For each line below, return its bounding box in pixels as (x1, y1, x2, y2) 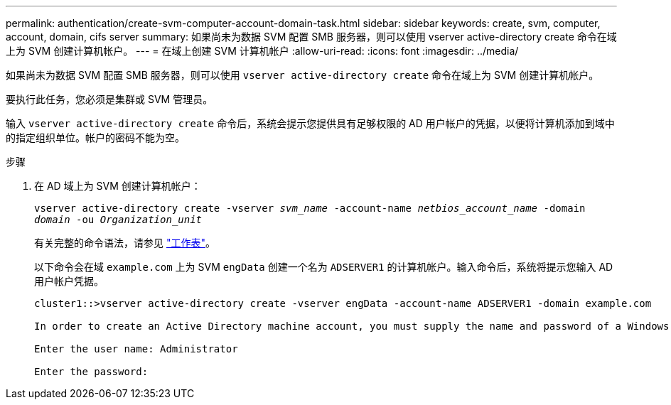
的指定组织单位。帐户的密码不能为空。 (6, 131, 185, 144)
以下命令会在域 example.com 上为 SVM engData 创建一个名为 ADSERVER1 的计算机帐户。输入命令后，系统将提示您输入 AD (34, 261, 613, 273)
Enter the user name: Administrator (34, 343, 238, 355)
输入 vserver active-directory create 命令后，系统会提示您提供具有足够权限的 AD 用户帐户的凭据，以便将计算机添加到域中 (6, 117, 615, 129)
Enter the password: (34, 366, 149, 377)
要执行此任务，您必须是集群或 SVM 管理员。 (6, 93, 213, 105)
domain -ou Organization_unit (34, 214, 203, 225)
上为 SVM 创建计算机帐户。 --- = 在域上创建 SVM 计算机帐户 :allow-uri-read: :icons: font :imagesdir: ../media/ (6, 45, 519, 57)
